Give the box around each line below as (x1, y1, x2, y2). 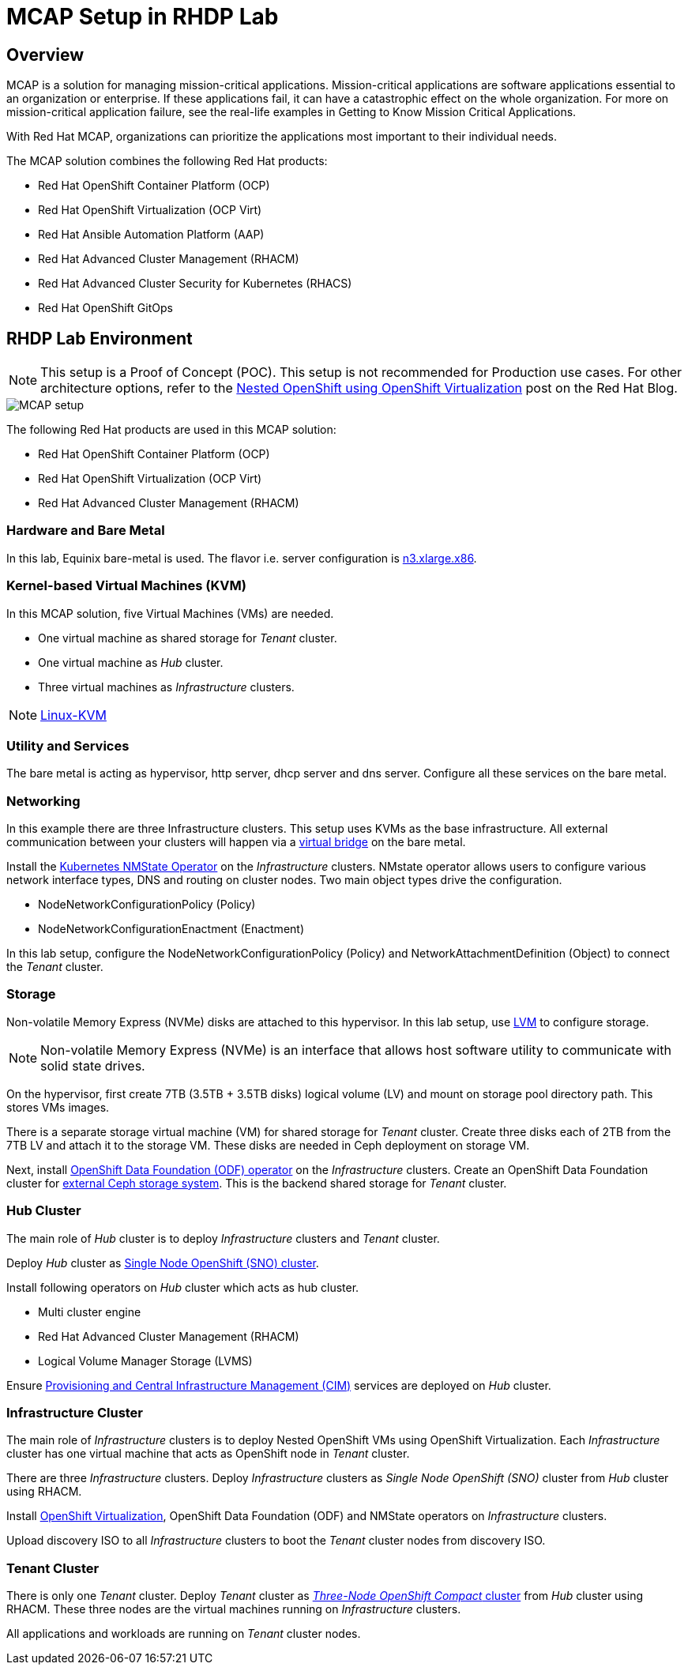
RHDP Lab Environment (6, 328, 193, 348)
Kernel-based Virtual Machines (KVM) (6, 578, 246, 594)
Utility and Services (6, 737, 130, 754)
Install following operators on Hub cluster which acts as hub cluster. (6, 1280, 359, 1294)
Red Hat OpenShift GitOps (38, 301, 173, 315)
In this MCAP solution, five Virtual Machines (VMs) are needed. (6, 606, 334, 620)
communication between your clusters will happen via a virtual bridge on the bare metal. (6, 835, 466, 849)
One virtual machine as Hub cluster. (38, 655, 224, 669)
